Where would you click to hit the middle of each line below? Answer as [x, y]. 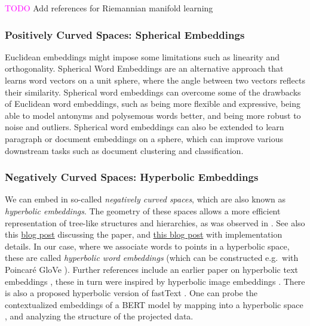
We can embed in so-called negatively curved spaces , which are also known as [145, 199]
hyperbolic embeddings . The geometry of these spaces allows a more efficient [143, 210]
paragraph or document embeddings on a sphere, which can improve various [144, 138]
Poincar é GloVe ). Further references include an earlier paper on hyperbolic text [151, 269]
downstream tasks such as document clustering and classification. [124, 150]
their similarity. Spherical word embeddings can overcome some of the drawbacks [153, 92]
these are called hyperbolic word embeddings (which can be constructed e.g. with [152, 258]
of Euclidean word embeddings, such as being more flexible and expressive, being [153, 104]
